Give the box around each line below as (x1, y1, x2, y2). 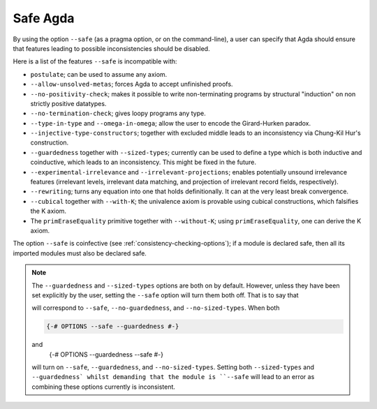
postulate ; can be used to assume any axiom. (30, 70, 168, 78)
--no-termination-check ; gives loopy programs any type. (30, 109, 206, 118)
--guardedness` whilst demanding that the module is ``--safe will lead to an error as (31, 373, 315, 381)
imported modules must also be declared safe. (13, 248, 147, 258)
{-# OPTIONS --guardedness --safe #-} (49, 350, 164, 359)
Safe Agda (13, 10, 75, 26)
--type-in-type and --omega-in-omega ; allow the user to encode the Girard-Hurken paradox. (30, 119, 311, 127)
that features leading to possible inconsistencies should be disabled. (13, 44, 210, 52)
